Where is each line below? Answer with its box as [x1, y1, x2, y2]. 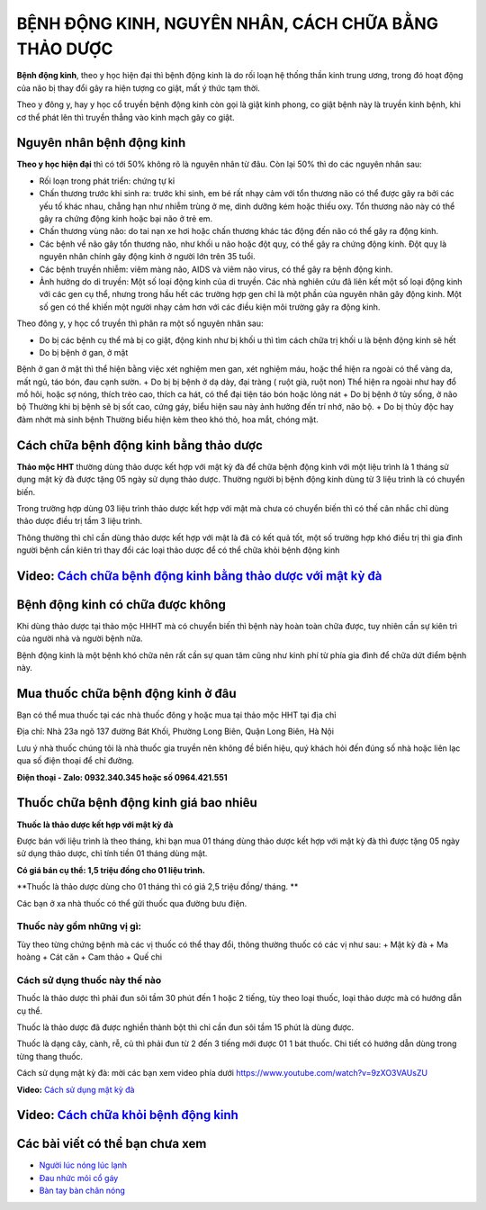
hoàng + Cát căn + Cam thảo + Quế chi [16, 952, 162, 962]
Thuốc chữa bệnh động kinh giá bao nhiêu [16, 795, 258, 810]
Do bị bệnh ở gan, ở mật [39, 347, 129, 357]
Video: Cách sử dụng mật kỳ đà [16, 1084, 135, 1095]
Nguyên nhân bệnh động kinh [16, 135, 186, 150]
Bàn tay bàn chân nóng [39, 1185, 125, 1196]
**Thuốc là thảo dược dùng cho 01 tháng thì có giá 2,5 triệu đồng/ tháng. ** [16, 881, 299, 892]
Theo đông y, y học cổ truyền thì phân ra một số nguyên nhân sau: [16, 318, 264, 329]
